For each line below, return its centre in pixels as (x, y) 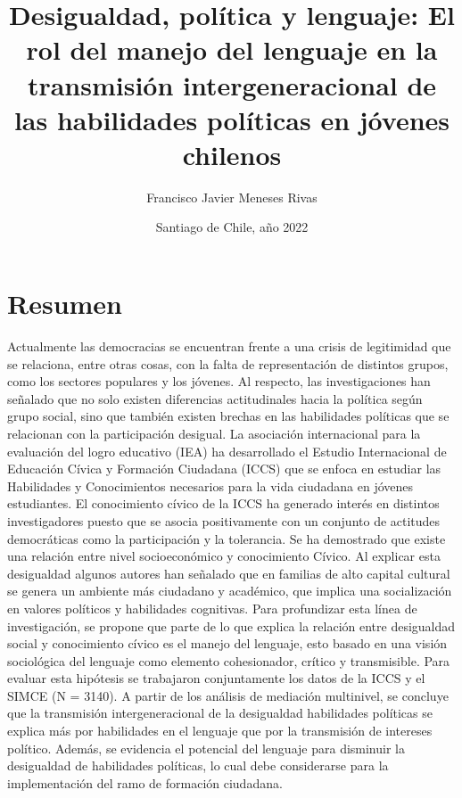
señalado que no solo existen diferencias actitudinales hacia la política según (215, 398)
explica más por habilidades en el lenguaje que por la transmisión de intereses (220, 731)
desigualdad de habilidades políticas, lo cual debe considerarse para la (198, 765)
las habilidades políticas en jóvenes (232, 119)
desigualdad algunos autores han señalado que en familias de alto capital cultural (229, 573)
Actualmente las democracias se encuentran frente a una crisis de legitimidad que (229, 346)
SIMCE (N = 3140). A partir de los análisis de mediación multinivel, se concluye (228, 695)
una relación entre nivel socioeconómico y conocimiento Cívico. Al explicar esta (224, 556)
